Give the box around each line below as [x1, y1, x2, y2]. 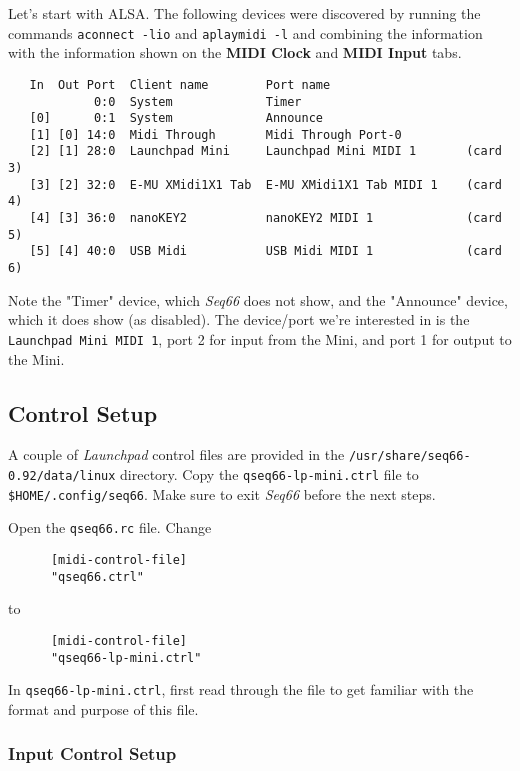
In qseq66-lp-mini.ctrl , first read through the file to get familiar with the [8, 679, 474, 700]
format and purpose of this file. [8, 698, 199, 719]
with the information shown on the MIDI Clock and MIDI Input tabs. [8, 42, 462, 63]
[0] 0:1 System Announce [29, 111, 323, 126]
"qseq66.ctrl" [50, 569, 145, 584]
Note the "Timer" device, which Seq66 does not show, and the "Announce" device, [8, 289, 508, 310]
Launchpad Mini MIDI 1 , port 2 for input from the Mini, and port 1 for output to [8, 328, 512, 349]
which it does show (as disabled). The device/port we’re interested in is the [8, 309, 470, 330]
